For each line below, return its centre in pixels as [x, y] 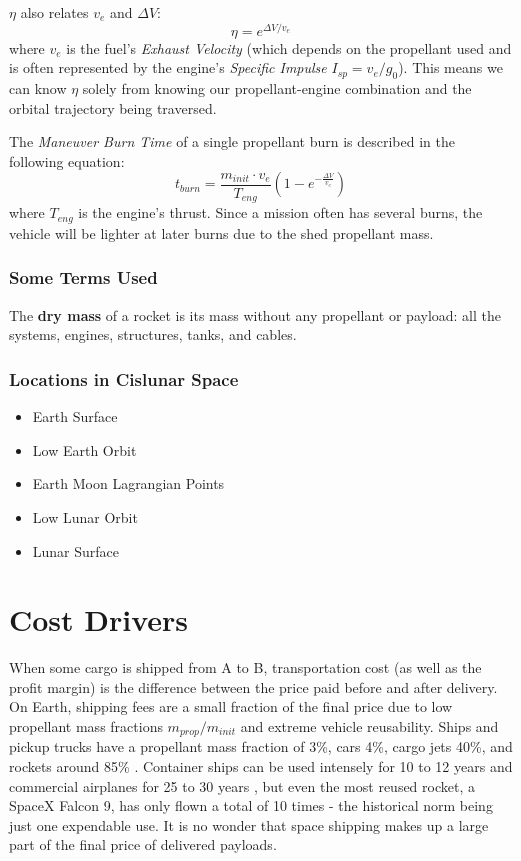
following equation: [67, 160]
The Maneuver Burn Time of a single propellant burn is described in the [232, 141]
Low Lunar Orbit [85, 516]
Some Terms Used [83, 277]
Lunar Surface [76, 550]
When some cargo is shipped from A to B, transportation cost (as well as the [245, 667]
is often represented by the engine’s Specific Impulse [168, 67]
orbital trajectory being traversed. [113, 107]
